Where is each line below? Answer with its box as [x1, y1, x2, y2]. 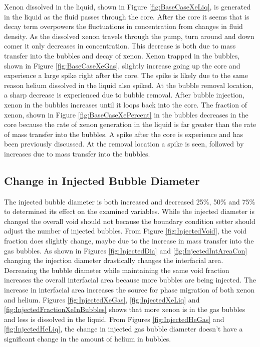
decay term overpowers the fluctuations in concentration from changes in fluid [4, 21, 243, 31]
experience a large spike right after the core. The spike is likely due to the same [4, 70, 248, 80]
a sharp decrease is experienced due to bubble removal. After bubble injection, [4, 89, 244, 100]
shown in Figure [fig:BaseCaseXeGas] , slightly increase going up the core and [4, 60, 240, 70]
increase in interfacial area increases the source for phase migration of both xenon [4, 284, 254, 295]
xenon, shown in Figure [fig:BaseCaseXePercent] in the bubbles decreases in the [4, 109, 248, 119]
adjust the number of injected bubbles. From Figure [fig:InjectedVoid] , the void [4, 225, 247, 236]
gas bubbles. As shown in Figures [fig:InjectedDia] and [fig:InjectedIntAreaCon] [4, 245, 247, 255]
